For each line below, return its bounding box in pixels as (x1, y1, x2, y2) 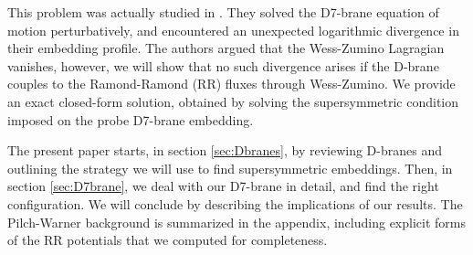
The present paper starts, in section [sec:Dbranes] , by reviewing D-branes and (7, 141, 442, 160)
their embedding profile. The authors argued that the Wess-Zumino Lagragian (7, 38, 445, 58)
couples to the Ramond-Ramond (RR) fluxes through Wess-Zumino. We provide (7, 74, 456, 93)
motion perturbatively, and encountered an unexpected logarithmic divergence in (7, 20, 459, 39)
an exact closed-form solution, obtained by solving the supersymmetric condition (7, 91, 459, 111)
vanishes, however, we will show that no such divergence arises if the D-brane (7, 56, 439, 75)
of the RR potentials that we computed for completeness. (7, 230, 328, 250)
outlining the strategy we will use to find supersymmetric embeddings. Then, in (7, 158, 453, 177)
